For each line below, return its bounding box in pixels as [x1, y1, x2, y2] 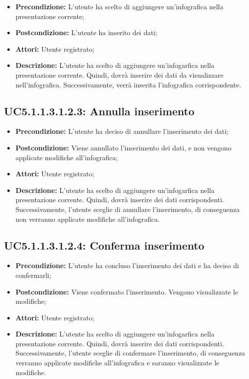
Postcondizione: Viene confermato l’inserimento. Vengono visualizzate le [15, 286, 238, 296]
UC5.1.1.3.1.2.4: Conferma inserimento [4, 237, 204, 253]
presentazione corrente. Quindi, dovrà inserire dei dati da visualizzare [15, 69, 224, 80]
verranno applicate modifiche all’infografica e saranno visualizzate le [15, 358, 220, 368]
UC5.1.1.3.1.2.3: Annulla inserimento [4, 103, 195, 118]
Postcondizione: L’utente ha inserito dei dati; [15, 27, 158, 38]
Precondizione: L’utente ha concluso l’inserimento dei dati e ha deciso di [15, 260, 239, 271]
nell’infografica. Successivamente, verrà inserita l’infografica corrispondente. [15, 79, 241, 89]
